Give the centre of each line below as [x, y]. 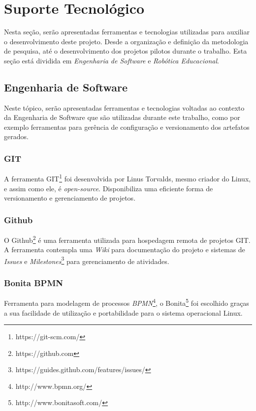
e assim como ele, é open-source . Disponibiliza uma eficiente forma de [109, 188]
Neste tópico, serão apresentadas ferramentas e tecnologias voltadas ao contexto [124, 107]
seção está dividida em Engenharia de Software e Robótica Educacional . [112, 60]
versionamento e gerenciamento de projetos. [70, 198]
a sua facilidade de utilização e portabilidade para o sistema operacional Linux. [123, 312]
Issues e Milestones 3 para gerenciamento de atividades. [87, 260]
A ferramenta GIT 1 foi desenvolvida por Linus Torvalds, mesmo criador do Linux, [128, 178]
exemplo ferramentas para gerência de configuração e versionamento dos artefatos [127, 127]
